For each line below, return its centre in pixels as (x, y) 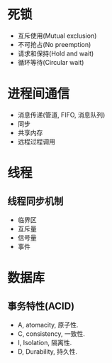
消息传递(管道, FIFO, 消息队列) (61, 115)
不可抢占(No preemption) (54, 44)
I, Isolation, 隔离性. (45, 342)
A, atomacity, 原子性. (48, 325)
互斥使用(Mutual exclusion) (57, 36)
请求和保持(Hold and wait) (56, 53)
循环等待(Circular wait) (51, 62)
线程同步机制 (35, 201)
